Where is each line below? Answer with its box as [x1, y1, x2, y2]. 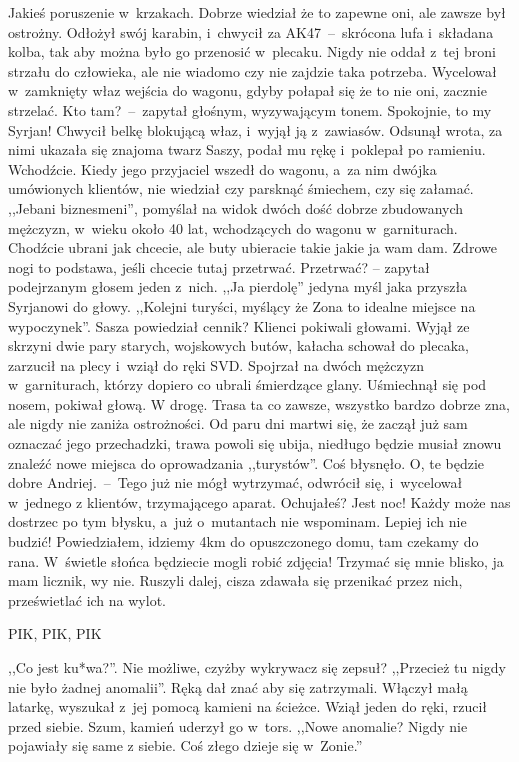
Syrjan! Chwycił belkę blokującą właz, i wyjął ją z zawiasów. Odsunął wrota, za [8, 119, 503, 140]
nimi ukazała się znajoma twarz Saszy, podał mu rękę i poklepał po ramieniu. [8, 139, 486, 160]
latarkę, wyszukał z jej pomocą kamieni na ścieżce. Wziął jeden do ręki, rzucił [8, 696, 488, 717]
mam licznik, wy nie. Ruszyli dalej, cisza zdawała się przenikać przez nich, [8, 570, 463, 591]
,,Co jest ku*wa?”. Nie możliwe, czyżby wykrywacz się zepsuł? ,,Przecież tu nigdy [8, 657, 506, 677]
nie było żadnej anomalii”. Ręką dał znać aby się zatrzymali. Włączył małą [8, 676, 468, 697]
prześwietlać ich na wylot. [8, 589, 166, 610]
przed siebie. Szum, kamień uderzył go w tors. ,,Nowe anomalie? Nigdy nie [8, 715, 468, 736]
